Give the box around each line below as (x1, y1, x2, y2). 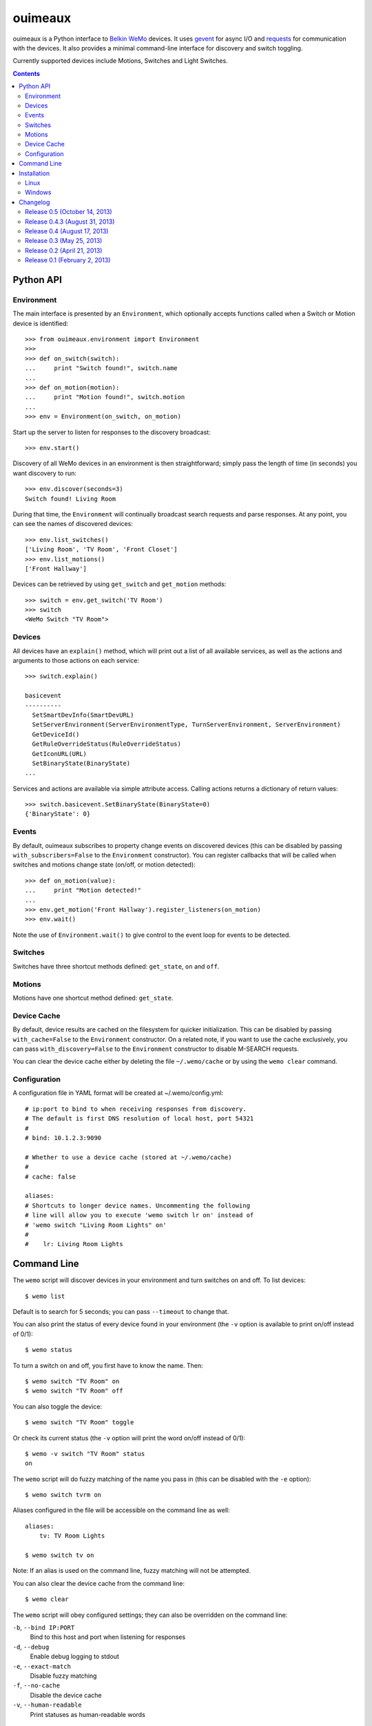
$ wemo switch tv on (25, 1551, 94, 1560)
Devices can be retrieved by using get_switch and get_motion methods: (12, 580, 227, 588)
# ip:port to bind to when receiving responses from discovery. (25, 1105, 247, 1113)
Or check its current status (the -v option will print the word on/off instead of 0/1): (12, 1433, 246, 1442)
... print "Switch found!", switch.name (25, 365, 178, 372)
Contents (12, 69, 41, 77)
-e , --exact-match (12, 1662, 72, 1670)
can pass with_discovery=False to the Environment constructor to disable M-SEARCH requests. (12, 1045, 299, 1053)
